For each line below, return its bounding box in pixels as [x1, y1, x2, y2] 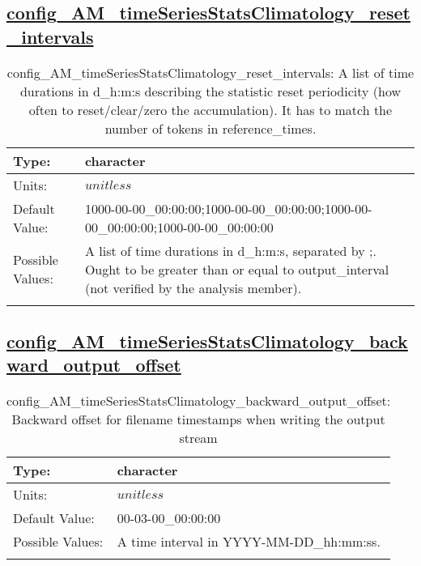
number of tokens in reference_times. [104, 118, 317, 138]
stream [179, 428, 218, 448]
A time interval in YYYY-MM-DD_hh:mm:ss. [117, 532, 381, 551]
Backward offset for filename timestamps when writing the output [11, 410, 385, 429]
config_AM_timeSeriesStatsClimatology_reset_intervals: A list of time [6, 62, 415, 82]
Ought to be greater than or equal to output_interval [84, 259, 389, 279]
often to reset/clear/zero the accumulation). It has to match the [28, 100, 393, 119]
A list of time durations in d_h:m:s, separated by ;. [84, 240, 376, 260]
